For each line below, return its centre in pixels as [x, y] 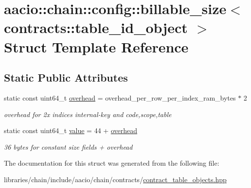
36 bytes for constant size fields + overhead [68, 146]
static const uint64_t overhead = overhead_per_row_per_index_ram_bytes [120, 97]
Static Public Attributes [66, 77]
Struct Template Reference [96, 46]
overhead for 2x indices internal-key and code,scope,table [88, 114]
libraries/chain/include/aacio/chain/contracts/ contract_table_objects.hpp [115, 179]
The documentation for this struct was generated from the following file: [112, 163]
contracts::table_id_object [96, 27]
